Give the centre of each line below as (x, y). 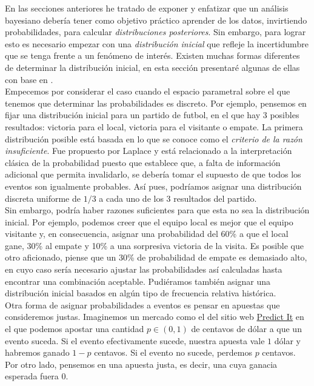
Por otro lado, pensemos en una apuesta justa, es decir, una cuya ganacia (141, 364)
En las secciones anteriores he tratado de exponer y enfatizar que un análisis (147, 8)
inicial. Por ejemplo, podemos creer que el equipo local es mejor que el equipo (149, 221)
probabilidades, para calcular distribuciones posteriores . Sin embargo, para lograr (155, 32)
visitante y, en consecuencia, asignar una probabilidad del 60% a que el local (147, 234)
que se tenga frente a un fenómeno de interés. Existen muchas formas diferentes (152, 55)
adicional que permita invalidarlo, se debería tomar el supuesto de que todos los (153, 174)
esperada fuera (32, 376)
